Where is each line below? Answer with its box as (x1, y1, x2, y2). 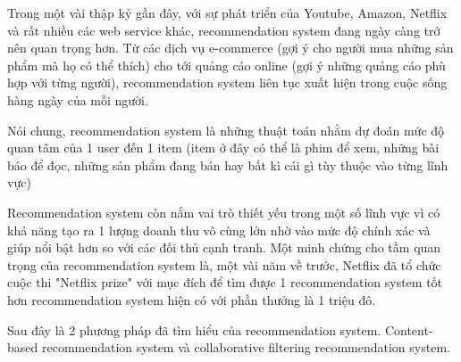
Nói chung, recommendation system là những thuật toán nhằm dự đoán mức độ (7, 120, 445, 139)
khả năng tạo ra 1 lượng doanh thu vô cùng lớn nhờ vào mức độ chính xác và (7, 220, 431, 239)
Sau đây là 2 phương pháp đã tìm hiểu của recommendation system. (7, 320, 381, 339)
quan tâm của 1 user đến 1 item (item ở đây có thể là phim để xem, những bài (7, 138, 440, 157)
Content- (384, 320, 433, 339)
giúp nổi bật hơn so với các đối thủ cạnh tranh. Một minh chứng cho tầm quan (7, 238, 441, 257)
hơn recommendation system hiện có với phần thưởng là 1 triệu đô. (7, 290, 376, 309)
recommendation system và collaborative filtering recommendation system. (41, 338, 450, 357)
